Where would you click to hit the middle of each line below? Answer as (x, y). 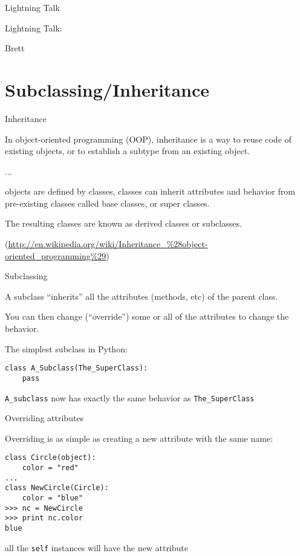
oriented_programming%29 (56, 255)
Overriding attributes (44, 418)
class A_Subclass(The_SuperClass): (77, 368)
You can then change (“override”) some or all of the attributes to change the (147, 316)
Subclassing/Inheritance (107, 89)
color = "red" (50, 468)
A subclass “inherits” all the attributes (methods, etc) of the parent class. (142, 296)
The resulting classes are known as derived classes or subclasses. (123, 223)
